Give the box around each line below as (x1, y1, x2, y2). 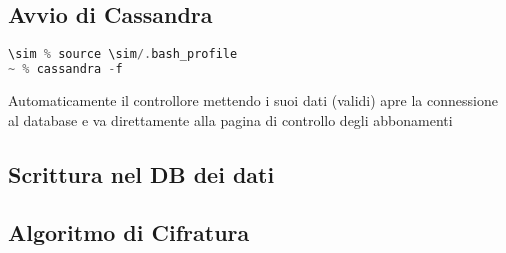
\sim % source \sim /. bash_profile (8, 47, 238, 62)
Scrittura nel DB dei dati (8, 158, 275, 189)
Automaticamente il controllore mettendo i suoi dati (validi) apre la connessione (8, 89, 498, 110)
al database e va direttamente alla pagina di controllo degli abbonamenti (8, 109, 453, 130)
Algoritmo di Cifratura (8, 217, 250, 248)
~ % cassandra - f (8, 62, 123, 77)
